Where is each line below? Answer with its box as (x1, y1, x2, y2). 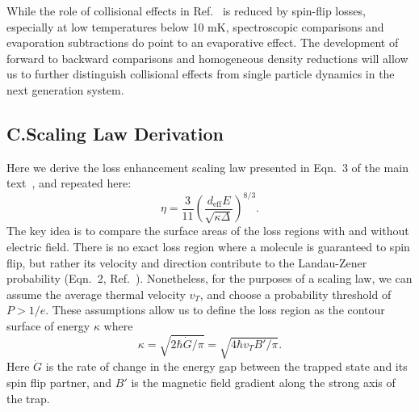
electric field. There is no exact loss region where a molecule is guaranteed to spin (6, 238, 410, 255)
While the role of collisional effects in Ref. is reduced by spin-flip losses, (6, 2, 366, 19)
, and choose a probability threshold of (199, 285, 392, 302)
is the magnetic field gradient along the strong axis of (131, 373, 396, 390)
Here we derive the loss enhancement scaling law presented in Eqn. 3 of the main (6, 158, 409, 175)
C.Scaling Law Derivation (6, 120, 224, 145)
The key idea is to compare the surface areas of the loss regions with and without (6, 222, 409, 239)
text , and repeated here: (6, 174, 132, 191)
